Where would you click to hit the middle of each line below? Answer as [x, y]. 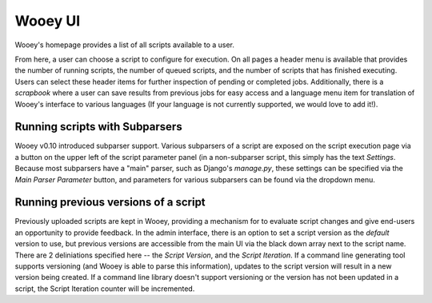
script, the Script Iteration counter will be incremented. [105, 289]
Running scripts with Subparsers [99, 127]
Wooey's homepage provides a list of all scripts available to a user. [125, 45]
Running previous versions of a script [110, 203]
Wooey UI [48, 21]
